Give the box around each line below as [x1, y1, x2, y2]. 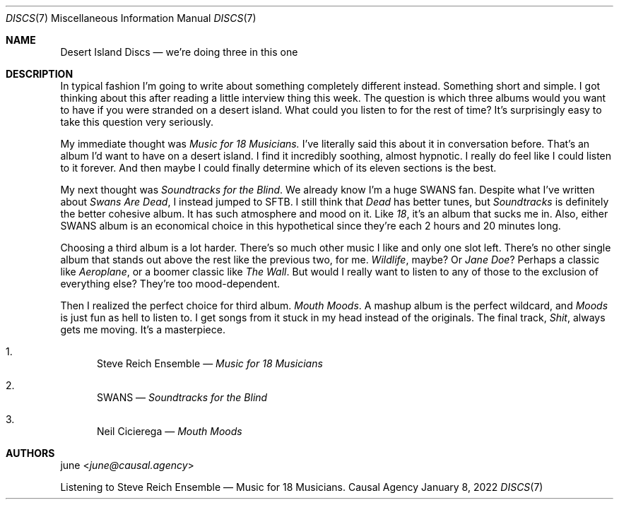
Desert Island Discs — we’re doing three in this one [60, 46, 298, 58]
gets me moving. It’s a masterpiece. [60, 323, 225, 335]
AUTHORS [6, 447, 55, 459]
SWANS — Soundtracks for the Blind [97, 391, 268, 403]
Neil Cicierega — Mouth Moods [97, 425, 242, 437]
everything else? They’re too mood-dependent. [60, 278, 281, 290]
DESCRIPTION [6, 68, 73, 80]
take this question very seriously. [60, 116, 214, 128]
